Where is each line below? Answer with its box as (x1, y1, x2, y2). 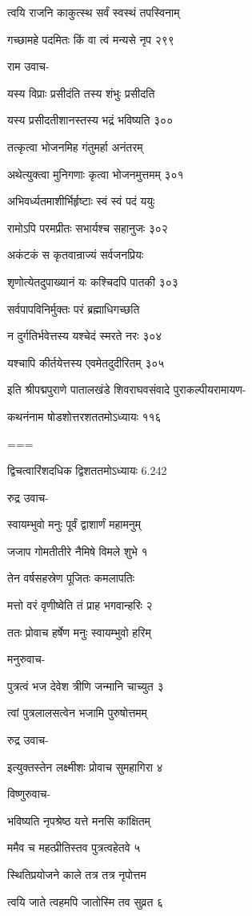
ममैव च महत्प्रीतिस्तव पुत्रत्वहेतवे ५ (7, 839, 141, 856)
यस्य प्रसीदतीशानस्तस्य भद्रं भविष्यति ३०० (7, 111, 174, 128)
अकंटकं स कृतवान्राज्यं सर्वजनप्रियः (7, 246, 144, 263)
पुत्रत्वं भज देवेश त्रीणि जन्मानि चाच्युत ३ (7, 677, 164, 694)
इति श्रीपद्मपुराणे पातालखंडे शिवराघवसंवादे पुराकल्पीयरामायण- (7, 381, 246, 398)
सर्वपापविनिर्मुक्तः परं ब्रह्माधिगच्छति (7, 300, 140, 317)
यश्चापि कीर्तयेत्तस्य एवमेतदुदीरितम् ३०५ (7, 354, 165, 371)
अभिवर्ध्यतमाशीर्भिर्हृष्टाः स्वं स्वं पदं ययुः (7, 193, 155, 209)
